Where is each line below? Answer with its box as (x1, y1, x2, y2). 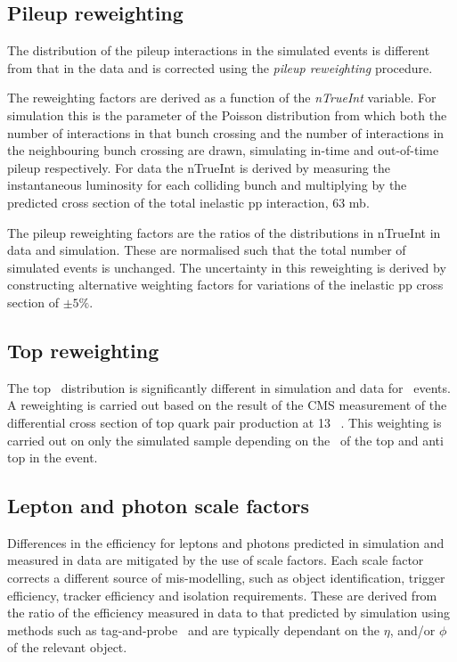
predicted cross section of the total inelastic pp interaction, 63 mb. (7, 192, 370, 211)
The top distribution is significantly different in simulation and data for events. (7, 378, 451, 396)
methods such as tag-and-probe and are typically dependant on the (7, 620, 380, 639)
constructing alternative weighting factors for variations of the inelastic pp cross (7, 275, 444, 294)
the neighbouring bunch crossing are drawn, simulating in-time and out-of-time (7, 141, 439, 159)
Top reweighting (7, 336, 159, 364)
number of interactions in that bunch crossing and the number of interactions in (7, 123, 445, 142)
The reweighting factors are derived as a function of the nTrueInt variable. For (7, 88, 437, 107)
